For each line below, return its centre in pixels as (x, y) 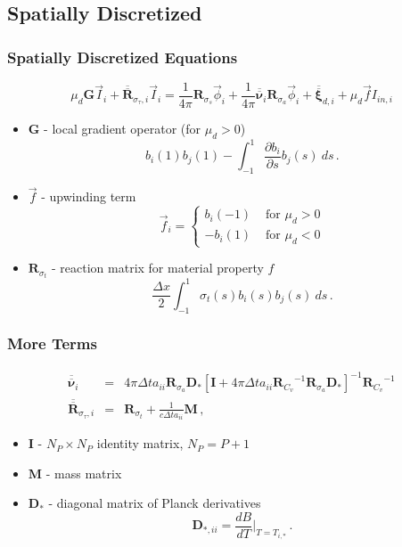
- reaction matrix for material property (158, 268)
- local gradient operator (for (123, 129)
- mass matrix (84, 473)
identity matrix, (140, 443)
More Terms (52, 343)
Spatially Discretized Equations (123, 57)
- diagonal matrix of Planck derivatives (155, 503)
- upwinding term (89, 196)
